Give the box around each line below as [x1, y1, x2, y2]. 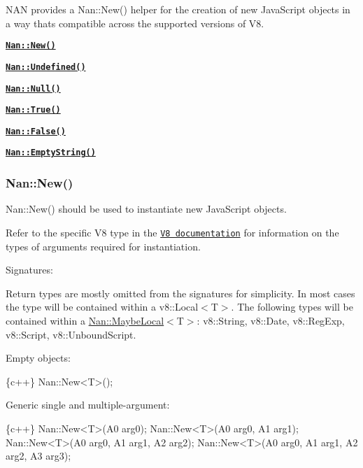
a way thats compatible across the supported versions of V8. [6, 15, 264, 30]
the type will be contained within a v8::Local [6, 299, 199, 314]
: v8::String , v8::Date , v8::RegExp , [197, 313, 345, 327]
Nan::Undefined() [6, 62, 86, 72]
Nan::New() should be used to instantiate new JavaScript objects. [6, 201, 287, 216]
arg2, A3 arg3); [6, 448, 71, 463]
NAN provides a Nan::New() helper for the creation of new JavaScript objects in [6, 2, 350, 16]
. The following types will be [231, 299, 353, 314]
